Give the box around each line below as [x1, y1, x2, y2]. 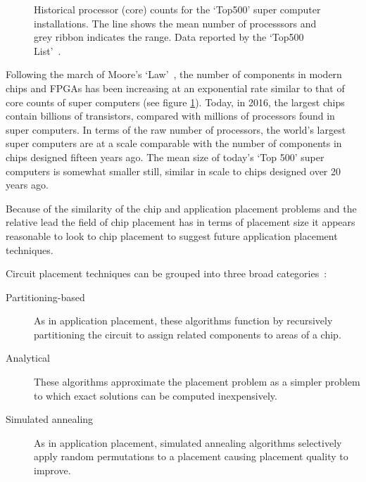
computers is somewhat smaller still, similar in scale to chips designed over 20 [6, 163, 341, 178]
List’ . [34, 43, 61, 58]
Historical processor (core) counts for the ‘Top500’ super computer [34, 2, 321, 16]
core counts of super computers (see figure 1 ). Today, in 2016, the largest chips [6, 94, 345, 109]
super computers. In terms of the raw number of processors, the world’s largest [6, 122, 346, 137]
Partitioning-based [6, 289, 85, 304]
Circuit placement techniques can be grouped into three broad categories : [6, 266, 327, 281]
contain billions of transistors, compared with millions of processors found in [6, 108, 335, 123]
